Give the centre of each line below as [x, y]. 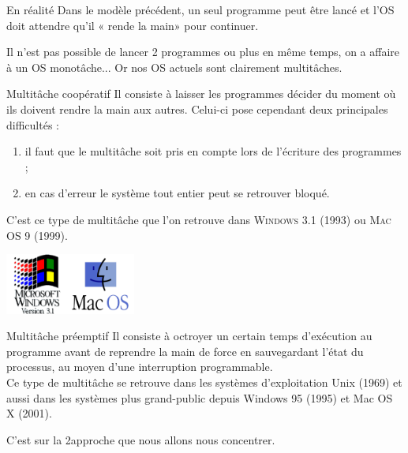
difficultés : [33, 124]
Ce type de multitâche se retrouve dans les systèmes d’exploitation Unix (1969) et [204, 382]
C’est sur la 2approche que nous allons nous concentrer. [141, 439]
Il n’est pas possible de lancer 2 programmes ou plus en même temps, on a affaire [203, 52]
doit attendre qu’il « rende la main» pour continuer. [133, 25]
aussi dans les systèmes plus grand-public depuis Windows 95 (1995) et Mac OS [200, 397]
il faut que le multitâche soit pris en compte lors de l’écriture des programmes [213, 151]
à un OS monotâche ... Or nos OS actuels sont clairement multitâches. [174, 67]
